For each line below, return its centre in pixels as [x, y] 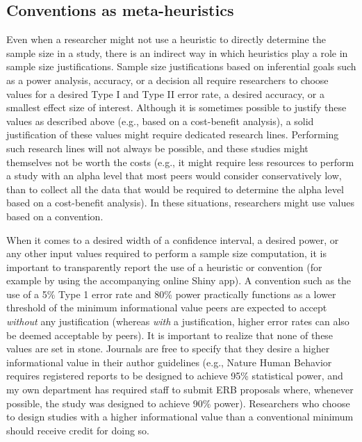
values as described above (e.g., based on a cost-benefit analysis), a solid [160, 121]
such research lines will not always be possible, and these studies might [157, 148]
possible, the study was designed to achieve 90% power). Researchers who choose [178, 403]
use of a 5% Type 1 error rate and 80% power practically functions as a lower [171, 294]
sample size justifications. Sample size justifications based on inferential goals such [181, 66]
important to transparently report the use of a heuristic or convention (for [164, 267]
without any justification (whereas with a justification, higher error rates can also [178, 321]
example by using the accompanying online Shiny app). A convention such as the [179, 280]
